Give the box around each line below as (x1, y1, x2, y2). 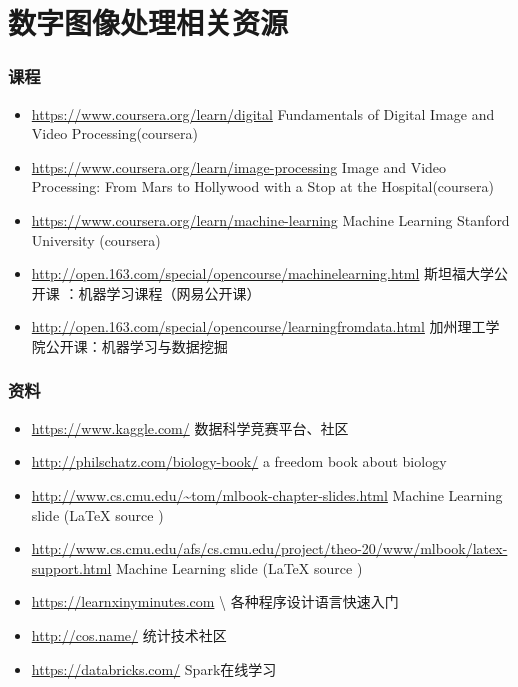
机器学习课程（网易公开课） (78, 282, 261, 303)
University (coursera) (31, 229, 161, 250)
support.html (31, 557, 112, 578)
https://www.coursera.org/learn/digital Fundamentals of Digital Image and (31, 103, 495, 124)
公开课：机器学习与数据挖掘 (45, 335, 228, 356)
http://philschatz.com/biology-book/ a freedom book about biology (31, 451, 447, 472)
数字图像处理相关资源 (8, 2, 289, 43)
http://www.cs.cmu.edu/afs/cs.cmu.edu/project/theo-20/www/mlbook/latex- (31, 538, 508, 559)
